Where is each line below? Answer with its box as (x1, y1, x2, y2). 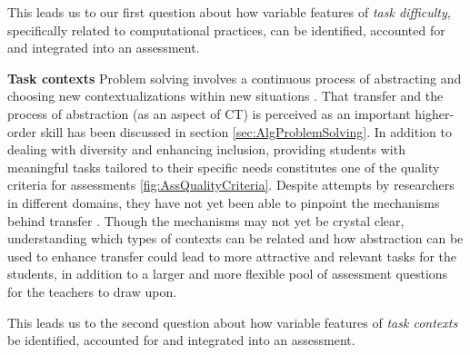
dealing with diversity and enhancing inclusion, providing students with (7, 140, 405, 159)
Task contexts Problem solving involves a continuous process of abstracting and (7, 68, 462, 87)
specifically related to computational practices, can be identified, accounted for (7, 20, 445, 39)
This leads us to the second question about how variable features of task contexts (7, 312, 458, 331)
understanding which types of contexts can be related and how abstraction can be (7, 229, 464, 248)
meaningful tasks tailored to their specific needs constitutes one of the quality (7, 157, 440, 176)
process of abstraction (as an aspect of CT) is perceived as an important (7, 104, 411, 123)
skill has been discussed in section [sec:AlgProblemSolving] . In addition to (40, 122, 452, 141)
